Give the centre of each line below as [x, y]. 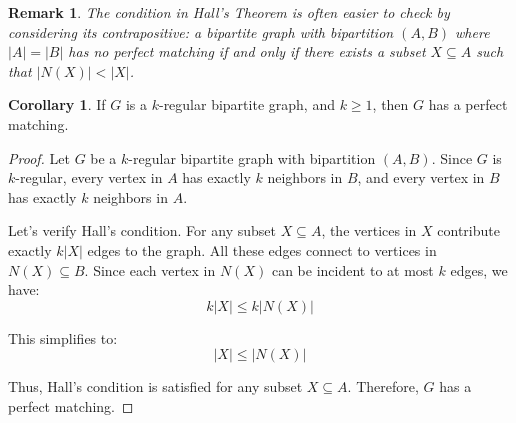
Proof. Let [39, 157]
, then [390, 104]
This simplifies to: [63, 337]
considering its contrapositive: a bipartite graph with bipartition [201, 31]
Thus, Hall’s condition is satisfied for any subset [155, 386]
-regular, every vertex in [89, 177]
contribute [468, 230]
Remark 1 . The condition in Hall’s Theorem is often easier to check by [229, 12]
